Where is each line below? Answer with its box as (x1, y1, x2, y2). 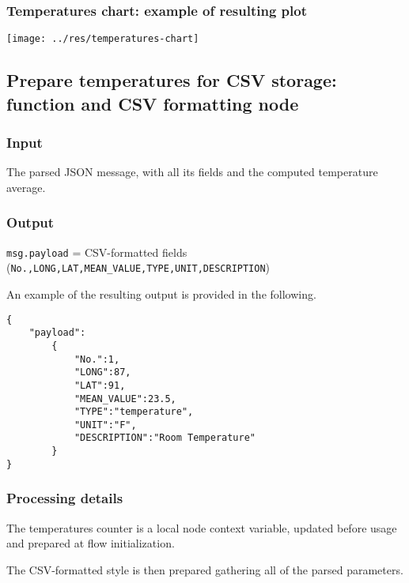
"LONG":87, (74, 367, 131, 378)
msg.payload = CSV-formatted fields (6, 243, 187, 260)
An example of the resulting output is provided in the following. (6, 285, 316, 302)
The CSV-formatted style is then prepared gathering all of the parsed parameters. (6, 561, 403, 577)
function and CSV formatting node (6, 91, 299, 115)
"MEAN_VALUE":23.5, (74, 393, 176, 404)
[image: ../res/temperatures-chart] (6, 33, 199, 45)
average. (6, 179, 46, 195)
